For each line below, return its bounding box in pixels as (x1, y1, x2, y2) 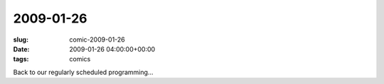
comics (69, 55, 91, 64)
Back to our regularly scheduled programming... (13, 68, 154, 76)
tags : (13, 55, 29, 64)
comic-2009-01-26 (69, 35, 126, 44)
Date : (13, 44, 30, 53)
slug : (13, 35, 28, 44)
